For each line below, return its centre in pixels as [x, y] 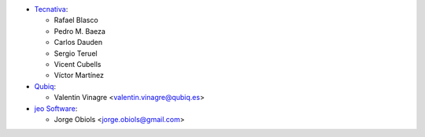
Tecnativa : [51, 9]
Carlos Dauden [78, 43]
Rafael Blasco [76, 20]
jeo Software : [56, 108]
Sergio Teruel [76, 53]
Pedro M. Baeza [80, 31]
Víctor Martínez [79, 76]
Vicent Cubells [78, 64]
